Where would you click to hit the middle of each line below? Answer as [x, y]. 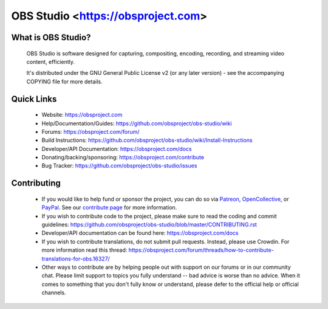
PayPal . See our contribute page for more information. [109, 207]
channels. [54, 293]
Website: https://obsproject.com [82, 115]
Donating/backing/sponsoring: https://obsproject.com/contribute [123, 158]
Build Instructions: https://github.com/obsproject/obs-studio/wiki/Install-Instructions [147, 141]
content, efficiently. [51, 61]
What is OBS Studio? [51, 37]
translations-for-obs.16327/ [76, 259]
